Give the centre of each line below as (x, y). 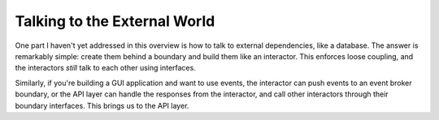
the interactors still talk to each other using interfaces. (106, 68)
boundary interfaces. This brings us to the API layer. (102, 105)
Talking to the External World (115, 21)
